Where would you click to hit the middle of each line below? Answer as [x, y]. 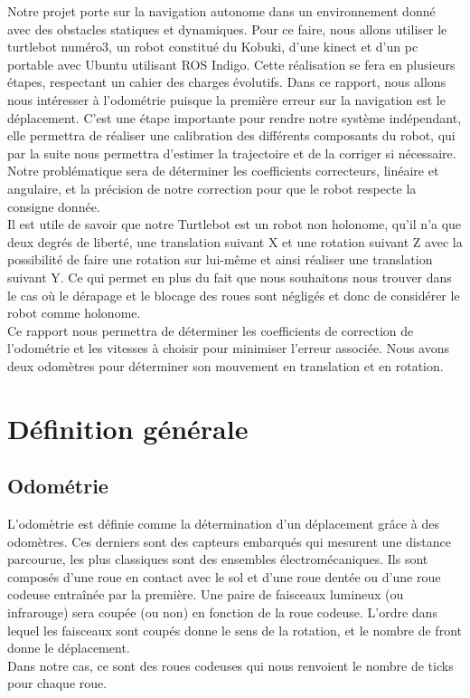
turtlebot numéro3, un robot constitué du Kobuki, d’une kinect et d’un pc [213, 47]
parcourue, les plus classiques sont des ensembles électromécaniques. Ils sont [218, 559]
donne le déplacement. [69, 648]
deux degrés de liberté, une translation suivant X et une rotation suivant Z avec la [235, 241]
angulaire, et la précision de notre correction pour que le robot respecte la [212, 188]
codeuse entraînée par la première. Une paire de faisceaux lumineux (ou [206, 594]
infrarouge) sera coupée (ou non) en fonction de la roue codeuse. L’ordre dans [222, 612]
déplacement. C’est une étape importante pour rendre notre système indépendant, [235, 117]
